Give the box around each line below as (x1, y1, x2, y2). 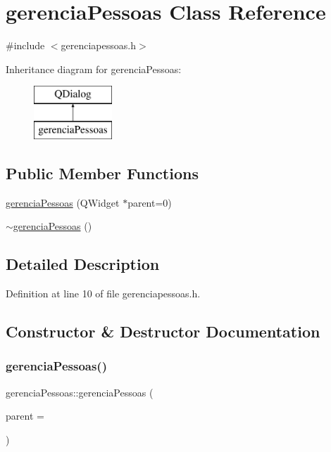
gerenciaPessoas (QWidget (6, 195, 120, 209)
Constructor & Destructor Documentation (6, 321, 320, 342)
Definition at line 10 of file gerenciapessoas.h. (6, 286, 201, 301)
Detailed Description (6, 253, 160, 275)
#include (6, 38, 45, 53)
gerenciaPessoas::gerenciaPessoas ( (6, 385, 154, 399)
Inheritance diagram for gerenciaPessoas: (6, 61, 182, 76)
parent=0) (127, 195, 172, 209)
